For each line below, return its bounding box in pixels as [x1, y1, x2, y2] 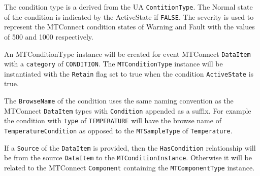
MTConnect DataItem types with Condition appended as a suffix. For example [4, 105, 251, 116]
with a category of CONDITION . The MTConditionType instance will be [4, 58, 223, 69]
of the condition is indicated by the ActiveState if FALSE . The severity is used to [4, 11, 254, 22]
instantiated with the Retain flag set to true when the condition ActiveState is [4, 68, 254, 79]
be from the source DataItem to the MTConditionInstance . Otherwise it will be [4, 152, 252, 163]
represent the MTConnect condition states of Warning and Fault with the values [4, 21, 255, 32]
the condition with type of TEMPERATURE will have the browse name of [4, 115, 221, 126]
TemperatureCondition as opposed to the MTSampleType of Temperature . [4, 125, 233, 136]
